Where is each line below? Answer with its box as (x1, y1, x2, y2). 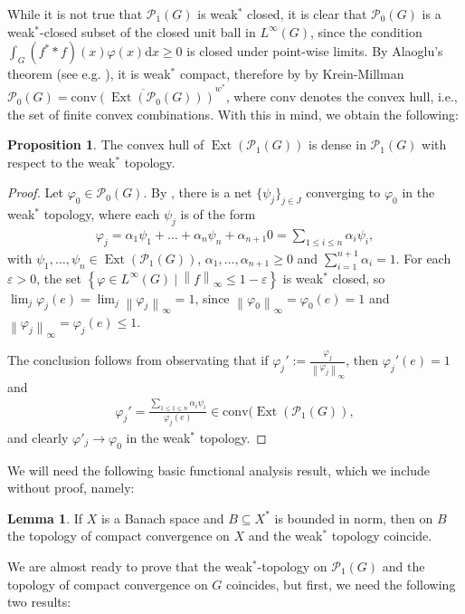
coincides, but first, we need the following (226, 574, 456, 593)
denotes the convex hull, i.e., (299, 87, 458, 106)
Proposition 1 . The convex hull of (7, 135, 204, 154)
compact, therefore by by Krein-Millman (179, 64, 404, 83)
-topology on (257, 556, 327, 575)
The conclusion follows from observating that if (7, 350, 269, 369)
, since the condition (309, 22, 422, 41)
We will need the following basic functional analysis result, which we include (7, 460, 431, 479)
